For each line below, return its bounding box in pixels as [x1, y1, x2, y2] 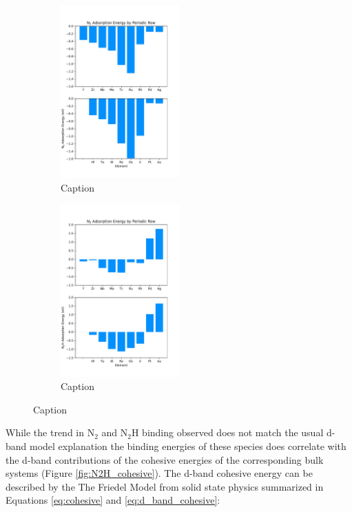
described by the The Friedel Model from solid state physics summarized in [6, 479, 324, 493]
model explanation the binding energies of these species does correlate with [30, 438, 346, 453]
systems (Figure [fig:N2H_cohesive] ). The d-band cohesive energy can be [6, 466, 313, 480]
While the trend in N [6, 425, 95, 440]
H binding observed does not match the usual [131, 425, 324, 440]
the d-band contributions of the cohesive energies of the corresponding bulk [6, 452, 324, 467]
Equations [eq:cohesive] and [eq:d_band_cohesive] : [6, 493, 220, 507]
